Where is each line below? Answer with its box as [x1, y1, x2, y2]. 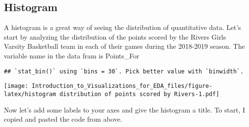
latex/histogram [4, 90, 56, 98]
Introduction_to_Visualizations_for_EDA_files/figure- [32, 83, 213, 90]
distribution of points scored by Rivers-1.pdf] [59, 90, 219, 98]
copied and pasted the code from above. [4, 114, 122, 124]
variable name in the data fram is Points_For [4, 50, 139, 60]
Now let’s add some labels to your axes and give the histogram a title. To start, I [4, 104, 245, 114]
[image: [4, 83, 29, 90]
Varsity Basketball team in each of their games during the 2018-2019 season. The [4, 41, 245, 51]
